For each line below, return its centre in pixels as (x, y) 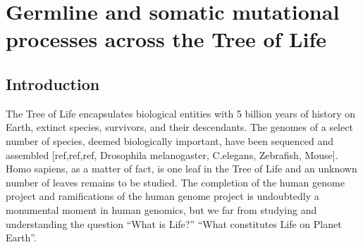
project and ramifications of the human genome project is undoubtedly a (162, 196)
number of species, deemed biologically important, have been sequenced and (170, 140)
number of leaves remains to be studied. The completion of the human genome (175, 182)
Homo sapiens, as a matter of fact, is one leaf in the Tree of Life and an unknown (181, 169)
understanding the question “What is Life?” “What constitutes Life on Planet (174, 223)
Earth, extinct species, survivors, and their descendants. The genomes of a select (179, 127)
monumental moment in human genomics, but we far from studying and (161, 209)
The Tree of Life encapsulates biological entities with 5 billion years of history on (181, 113)
